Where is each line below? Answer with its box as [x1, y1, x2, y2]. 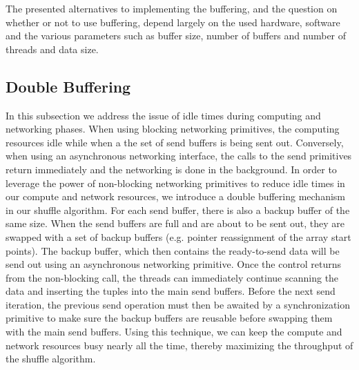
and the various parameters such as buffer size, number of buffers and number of [6, 28, 347, 43]
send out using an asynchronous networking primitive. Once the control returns [6, 257, 341, 271]
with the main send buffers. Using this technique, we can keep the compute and [6, 324, 342, 339]
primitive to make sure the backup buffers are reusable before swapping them [6, 311, 333, 325]
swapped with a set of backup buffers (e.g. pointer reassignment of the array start [6, 229, 351, 244]
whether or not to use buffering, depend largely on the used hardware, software [6, 14, 340, 29]
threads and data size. [6, 41, 99, 56]
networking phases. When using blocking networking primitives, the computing [6, 121, 340, 136]
